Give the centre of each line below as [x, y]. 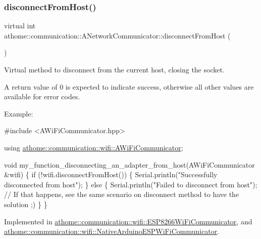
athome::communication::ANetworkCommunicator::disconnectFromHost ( [117, 35]
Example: [19, 113]
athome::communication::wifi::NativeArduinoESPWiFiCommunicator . [112, 231]
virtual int [20, 26]
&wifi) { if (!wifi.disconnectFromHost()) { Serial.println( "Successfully [111, 174]
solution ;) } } [26, 204]
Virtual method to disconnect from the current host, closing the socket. [114, 69]
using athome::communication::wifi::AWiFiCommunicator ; [94, 147]
